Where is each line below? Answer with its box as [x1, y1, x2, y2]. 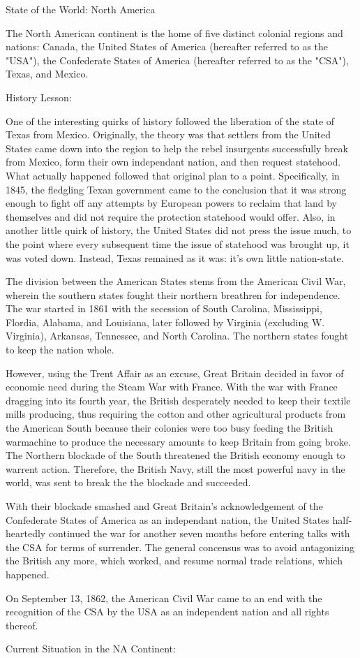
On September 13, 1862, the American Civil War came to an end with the [6, 590, 322, 605]
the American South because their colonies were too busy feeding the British [6, 421, 333, 435]
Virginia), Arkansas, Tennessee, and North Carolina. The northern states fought [6, 328, 349, 343]
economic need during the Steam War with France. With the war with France [6, 379, 338, 394]
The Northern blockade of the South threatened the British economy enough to [6, 448, 345, 462]
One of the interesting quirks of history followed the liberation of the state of [6, 113, 335, 128]
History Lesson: [6, 89, 72, 104]
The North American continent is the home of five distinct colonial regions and [6, 25, 343, 40]
